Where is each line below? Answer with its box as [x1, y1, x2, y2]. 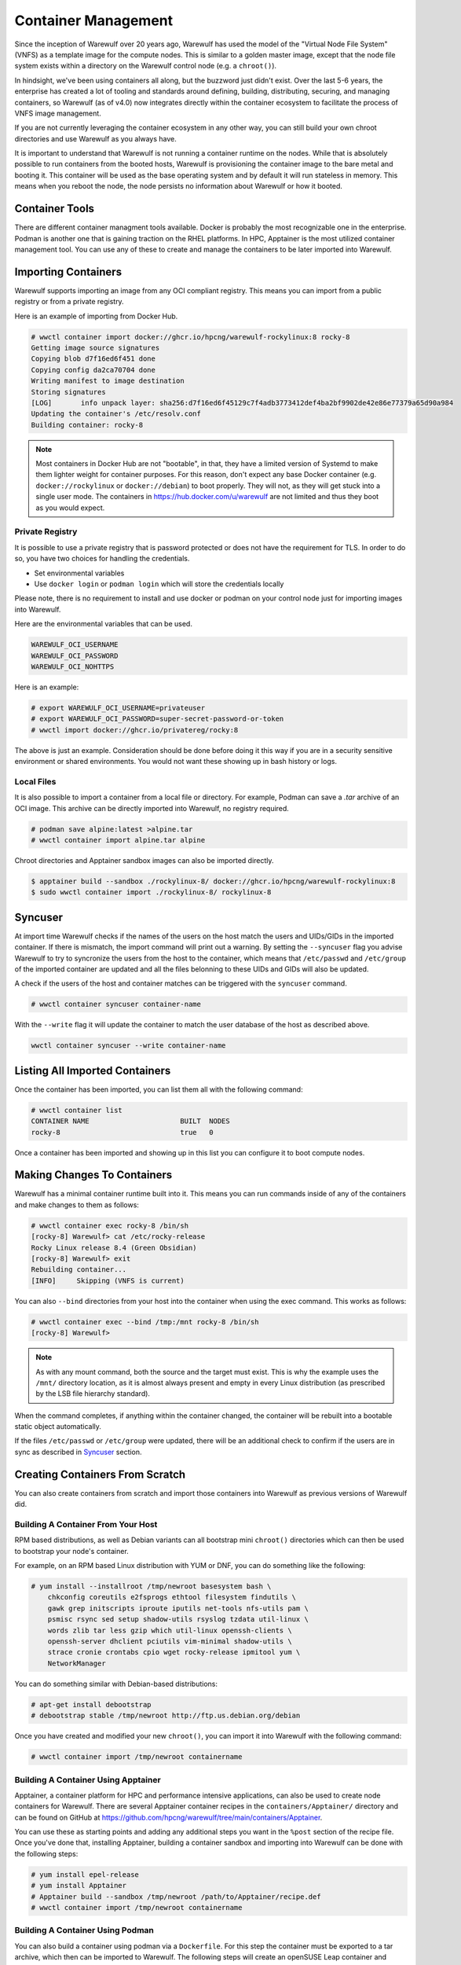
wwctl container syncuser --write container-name [31, 1041, 226, 1050]
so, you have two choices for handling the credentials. [14, 554, 190, 564]
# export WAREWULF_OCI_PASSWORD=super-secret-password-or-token [31, 714, 284, 723]
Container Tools [14, 202, 94, 215]
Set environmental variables [34, 568, 125, 578]
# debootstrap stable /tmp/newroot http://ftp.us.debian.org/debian [31, 1711, 301, 1721]
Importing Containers [14, 265, 122, 278]
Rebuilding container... [31, 1265, 127, 1274]
